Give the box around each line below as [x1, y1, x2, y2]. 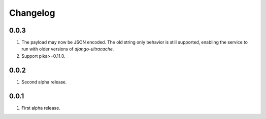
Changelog [9, 7, 55, 18]
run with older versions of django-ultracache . [21, 46, 114, 52]
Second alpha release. [21, 79, 67, 85]
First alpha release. [21, 105, 61, 111]
